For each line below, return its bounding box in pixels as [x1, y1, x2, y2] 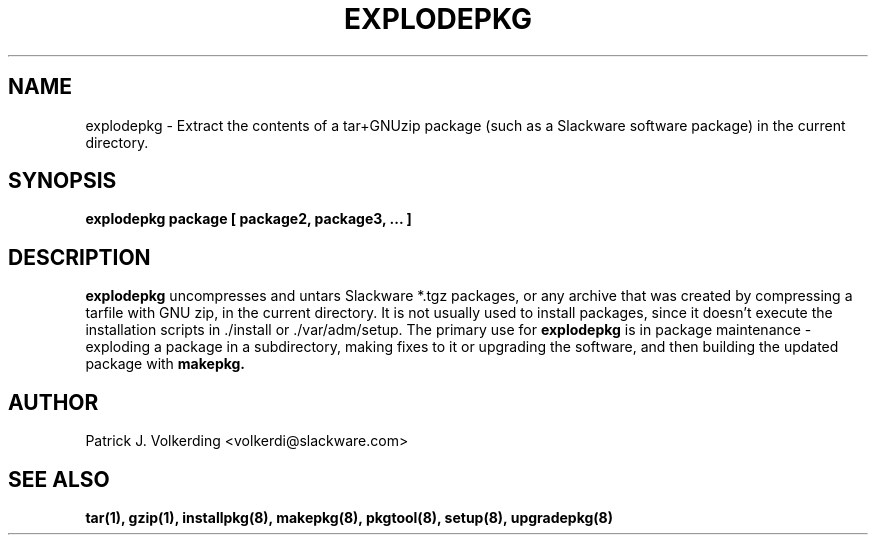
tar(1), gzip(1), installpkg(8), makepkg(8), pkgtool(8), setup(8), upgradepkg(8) [85, 508, 613, 526]
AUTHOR [8, 389, 99, 415]
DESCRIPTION [8, 244, 151, 270]
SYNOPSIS [8, 168, 117, 194]
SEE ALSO [8, 466, 110, 492]
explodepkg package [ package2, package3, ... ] [85, 210, 412, 228]
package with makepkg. [85, 355, 246, 373]
